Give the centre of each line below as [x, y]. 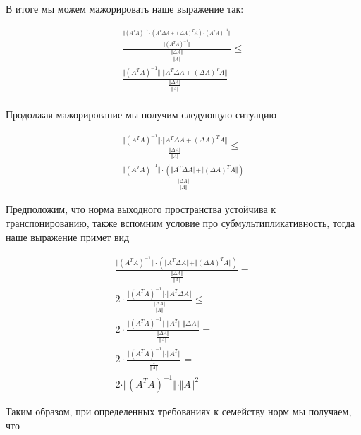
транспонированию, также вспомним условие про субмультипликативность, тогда [180, 222]
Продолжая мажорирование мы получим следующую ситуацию [141, 114]
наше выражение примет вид [68, 237]
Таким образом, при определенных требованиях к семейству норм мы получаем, [179, 411]
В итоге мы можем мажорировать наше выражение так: [125, 8]
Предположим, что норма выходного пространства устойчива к [141, 209]
